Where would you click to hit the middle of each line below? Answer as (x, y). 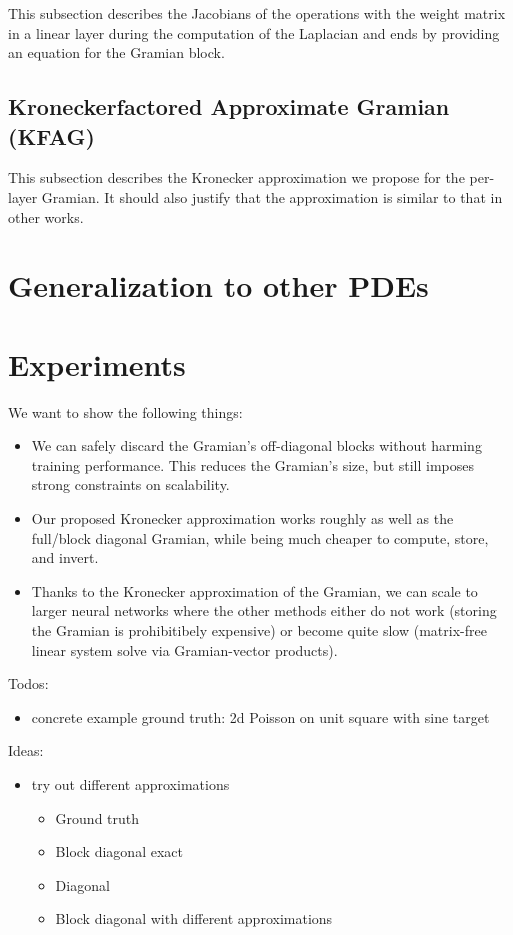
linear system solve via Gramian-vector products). (184, 649)
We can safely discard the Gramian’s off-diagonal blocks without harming (256, 445)
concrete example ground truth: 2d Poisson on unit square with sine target (260, 716)
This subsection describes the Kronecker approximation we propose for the (236, 177)
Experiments (97, 363)
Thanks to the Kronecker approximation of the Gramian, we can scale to (254, 590)
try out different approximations (130, 783)
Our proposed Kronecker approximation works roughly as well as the (242, 518)
